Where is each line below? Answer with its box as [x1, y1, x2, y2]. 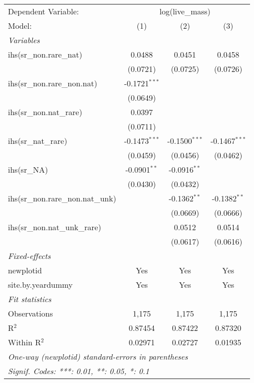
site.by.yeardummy [8, 279, 73, 290]
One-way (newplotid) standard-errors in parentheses [8, 351, 188, 362]
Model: [8, 20, 32, 31]
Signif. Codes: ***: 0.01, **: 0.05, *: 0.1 [8, 365, 149, 377]
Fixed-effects [8, 250, 51, 261]
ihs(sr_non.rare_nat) [8, 49, 82, 60]
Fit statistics [8, 293, 52, 305]
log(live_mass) [159, 5, 211, 17]
